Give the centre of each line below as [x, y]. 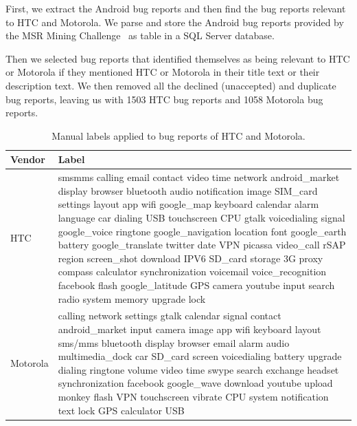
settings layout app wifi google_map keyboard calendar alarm [188, 204]
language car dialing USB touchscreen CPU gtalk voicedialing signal [201, 217]
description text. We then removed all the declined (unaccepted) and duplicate [171, 85]
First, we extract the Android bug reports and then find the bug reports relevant [176, 8]
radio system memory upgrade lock [132, 298]
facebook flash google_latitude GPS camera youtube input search [196, 285]
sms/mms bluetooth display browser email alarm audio [174, 342]
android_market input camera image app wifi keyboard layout [189, 329]
